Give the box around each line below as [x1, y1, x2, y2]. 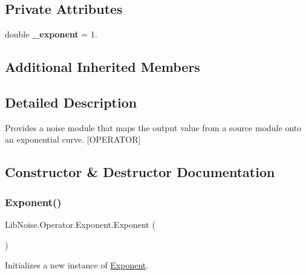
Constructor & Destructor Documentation [5, 163, 275, 181]
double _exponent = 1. [5, 28, 97, 40]
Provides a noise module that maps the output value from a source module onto [5, 121, 302, 134]
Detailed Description [5, 92, 137, 111]
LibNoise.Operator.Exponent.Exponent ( [5, 218, 155, 230]
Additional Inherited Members [5, 57, 200, 76]
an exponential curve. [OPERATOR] [5, 133, 141, 146]
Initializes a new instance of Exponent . [5, 259, 149, 271]
